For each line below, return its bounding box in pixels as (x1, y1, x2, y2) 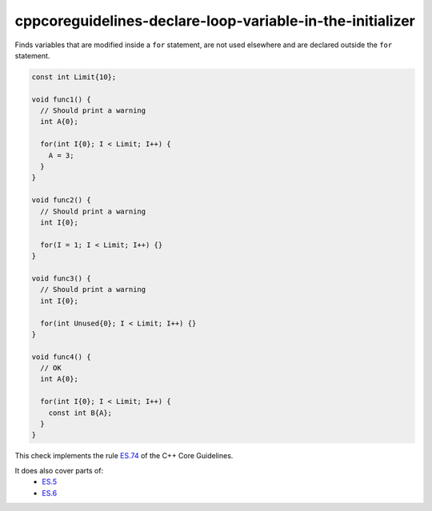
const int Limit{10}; (31, 72, 117, 82)
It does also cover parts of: (14, 465, 104, 475)
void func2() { (31, 196, 91, 205)
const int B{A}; (48, 408, 112, 417)
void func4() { (31, 352, 91, 361)
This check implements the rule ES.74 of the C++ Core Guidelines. (14, 451, 234, 461)
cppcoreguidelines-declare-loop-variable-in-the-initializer (14, 12, 415, 30)
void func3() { (31, 273, 91, 283)
